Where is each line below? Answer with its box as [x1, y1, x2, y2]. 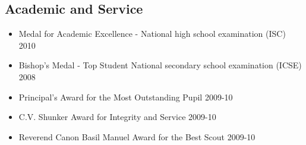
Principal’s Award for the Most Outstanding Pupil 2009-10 [18, 90, 233, 103]
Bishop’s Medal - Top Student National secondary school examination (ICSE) [18, 59, 302, 71]
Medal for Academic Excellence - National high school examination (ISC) [18, 27, 286, 40]
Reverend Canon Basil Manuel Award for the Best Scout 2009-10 [18, 130, 255, 143]
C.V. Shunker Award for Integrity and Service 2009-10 [18, 111, 216, 123]
